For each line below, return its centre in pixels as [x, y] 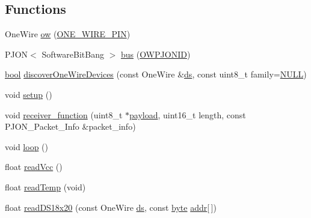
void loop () [26, 146]
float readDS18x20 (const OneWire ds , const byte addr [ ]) [111, 207]
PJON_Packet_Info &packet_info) [70, 126]
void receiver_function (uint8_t [64, 114]
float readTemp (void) [45, 186]
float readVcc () [34, 167]
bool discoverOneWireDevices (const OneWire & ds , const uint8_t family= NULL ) [156, 74]
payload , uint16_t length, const [188, 114]
